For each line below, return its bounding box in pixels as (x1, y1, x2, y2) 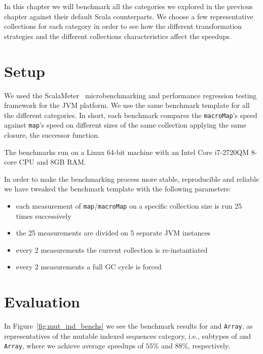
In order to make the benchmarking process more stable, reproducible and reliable (4, 173, 259, 184)
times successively (16, 210, 71, 221)
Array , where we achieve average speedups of (4, 340, 144, 351)
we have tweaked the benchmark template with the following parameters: (4, 183, 231, 194)
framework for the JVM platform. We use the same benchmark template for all (4, 100, 250, 110)
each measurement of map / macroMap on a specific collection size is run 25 (16, 200, 242, 211)
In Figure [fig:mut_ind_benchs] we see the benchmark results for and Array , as (4, 321, 253, 331)
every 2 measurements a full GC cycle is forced (16, 261, 162, 272)
